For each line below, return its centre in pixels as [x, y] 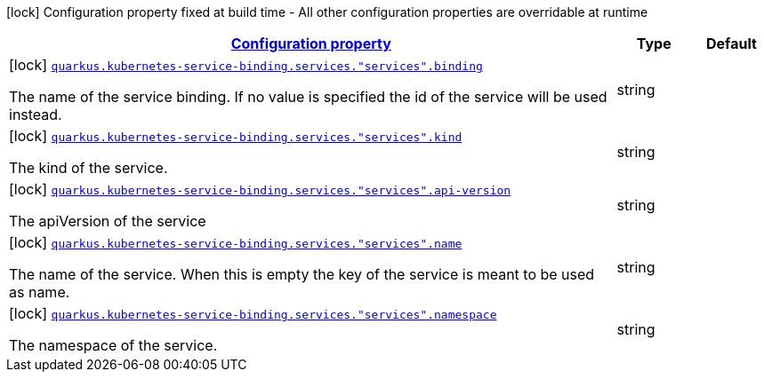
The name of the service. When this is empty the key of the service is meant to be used [302, 274]
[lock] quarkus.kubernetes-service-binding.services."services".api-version [260, 189]
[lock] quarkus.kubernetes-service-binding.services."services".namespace [253, 313]
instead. [36, 114]
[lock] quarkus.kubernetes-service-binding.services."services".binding [246, 65]
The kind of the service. [88, 168]
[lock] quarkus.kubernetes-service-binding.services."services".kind [236, 136]
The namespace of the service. [113, 345]
